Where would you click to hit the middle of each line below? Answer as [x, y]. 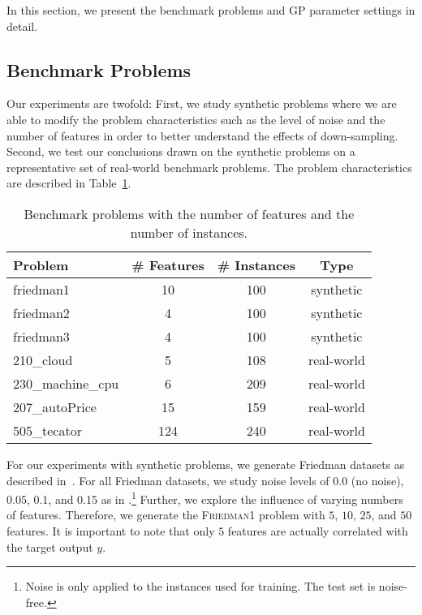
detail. [22, 26]
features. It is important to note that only [111, 530]
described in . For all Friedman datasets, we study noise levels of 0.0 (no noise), [205, 480]
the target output [50, 546]
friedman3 [41, 336]
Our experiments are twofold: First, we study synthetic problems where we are [202, 103]
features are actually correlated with [318, 530]
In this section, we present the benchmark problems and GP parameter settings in [211, 10]
